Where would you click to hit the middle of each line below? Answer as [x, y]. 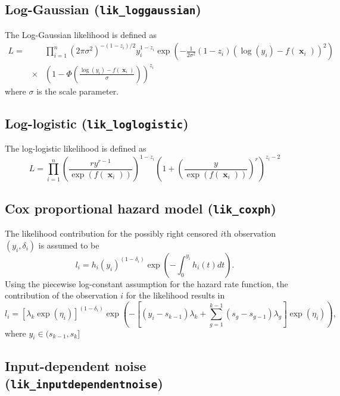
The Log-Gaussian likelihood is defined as [81, 34]
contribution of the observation [61, 295]
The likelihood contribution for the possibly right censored [111, 233]
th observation [249, 233]
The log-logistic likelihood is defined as [76, 148]
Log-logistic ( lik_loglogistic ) [97, 123]
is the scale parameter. [78, 91]
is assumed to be [69, 245]
